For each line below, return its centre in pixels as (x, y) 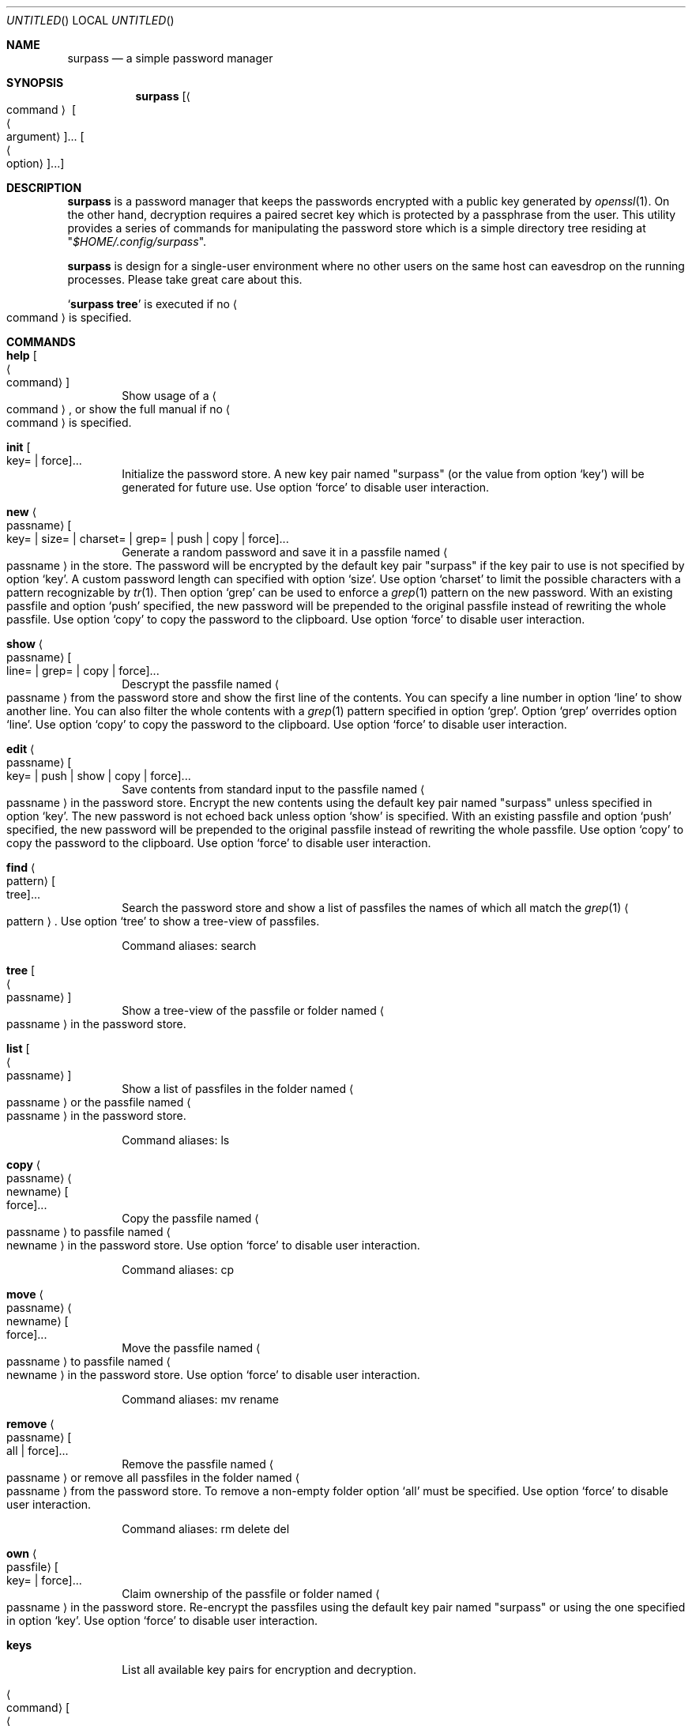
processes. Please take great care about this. (185, 279)
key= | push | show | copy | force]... (99, 776)
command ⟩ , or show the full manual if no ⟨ (118, 409)
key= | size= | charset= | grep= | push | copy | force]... (148, 539)
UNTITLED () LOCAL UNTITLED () (90, 20)
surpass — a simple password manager (170, 58)
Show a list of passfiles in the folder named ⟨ (238, 1089)
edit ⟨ (21, 749)
